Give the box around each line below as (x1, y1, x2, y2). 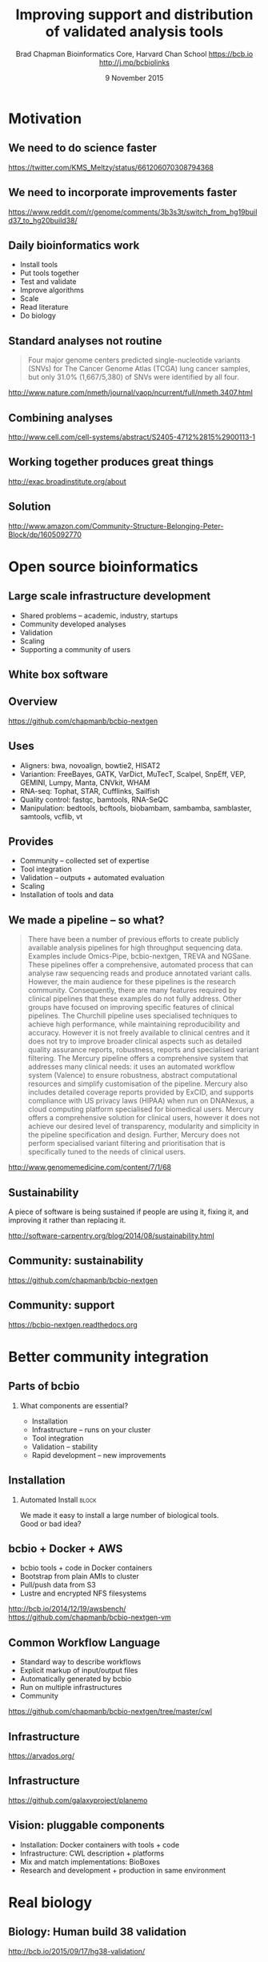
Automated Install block (19, 1495, 98, 1504)
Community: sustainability (8, 1254, 144, 1267)
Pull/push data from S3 (19, 1580, 96, 1590)
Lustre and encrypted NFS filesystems (19, 1588, 146, 1598)
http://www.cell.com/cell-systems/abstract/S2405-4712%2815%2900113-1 (8, 432, 256, 442)
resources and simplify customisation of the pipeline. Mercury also (27, 1079, 248, 1089)
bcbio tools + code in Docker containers (19, 1563, 153, 1573)
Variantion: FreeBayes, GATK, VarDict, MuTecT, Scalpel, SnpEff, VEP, (19, 769, 246, 779)
